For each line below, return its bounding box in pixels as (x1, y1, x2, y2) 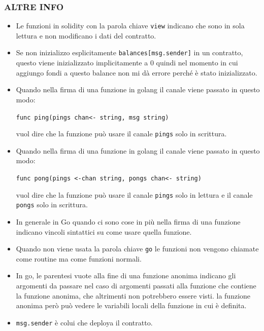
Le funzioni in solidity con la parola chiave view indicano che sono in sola (16, 20, 245, 31)
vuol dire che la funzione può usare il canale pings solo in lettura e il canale (16, 189, 253, 200)
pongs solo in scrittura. (16, 199, 88, 210)
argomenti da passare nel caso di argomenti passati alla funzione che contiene (16, 280, 256, 290)
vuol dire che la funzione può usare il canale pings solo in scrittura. (16, 128, 227, 139)
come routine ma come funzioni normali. (16, 253, 142, 264)
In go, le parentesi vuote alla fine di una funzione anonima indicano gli (16, 270, 236, 281)
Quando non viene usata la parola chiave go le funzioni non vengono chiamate (16, 243, 259, 254)
